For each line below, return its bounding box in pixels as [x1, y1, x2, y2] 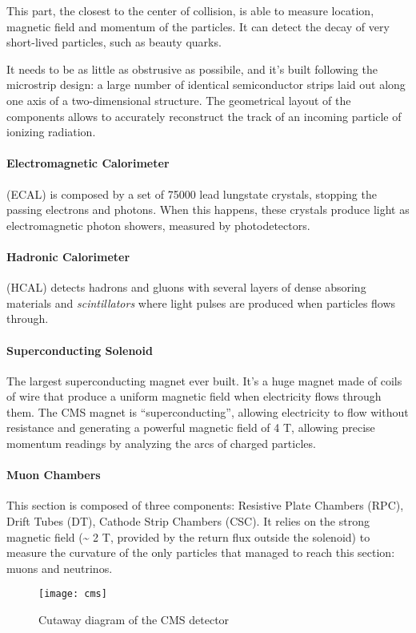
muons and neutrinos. [6, 559, 113, 576]
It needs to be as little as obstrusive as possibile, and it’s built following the [6, 60, 378, 77]
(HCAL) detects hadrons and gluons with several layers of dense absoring [6, 279, 366, 296]
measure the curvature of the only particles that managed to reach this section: [6, 544, 395, 561]
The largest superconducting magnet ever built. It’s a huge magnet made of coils [6, 372, 402, 389]
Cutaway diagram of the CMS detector [38, 611, 230, 628]
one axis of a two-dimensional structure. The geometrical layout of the [6, 91, 351, 108]
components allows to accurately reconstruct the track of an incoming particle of [6, 107, 402, 124]
